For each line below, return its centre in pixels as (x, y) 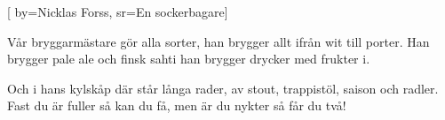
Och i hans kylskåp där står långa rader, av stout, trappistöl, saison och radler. (223, 88)
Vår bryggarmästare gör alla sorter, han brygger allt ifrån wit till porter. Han (219, 41)
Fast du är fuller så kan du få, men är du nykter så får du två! (177, 105)
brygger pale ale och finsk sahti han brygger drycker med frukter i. (189, 59)
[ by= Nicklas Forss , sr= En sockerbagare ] (118, 11)
